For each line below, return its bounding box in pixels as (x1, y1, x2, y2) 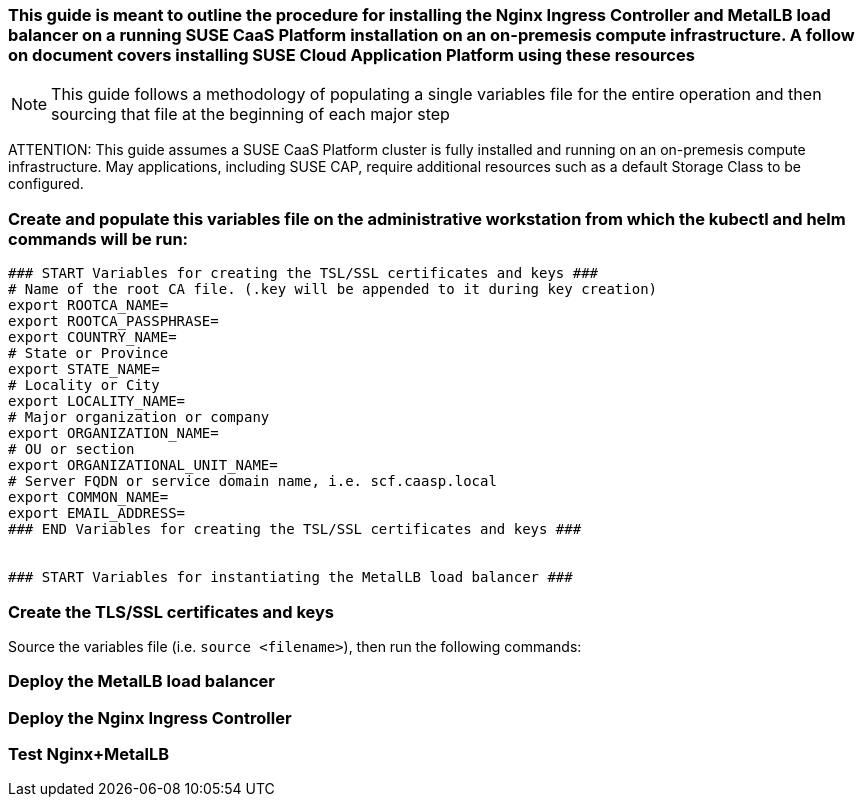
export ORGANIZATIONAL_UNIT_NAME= (8, 457, 278, 474)
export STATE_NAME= (8, 361, 160, 378)
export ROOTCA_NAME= (8, 297, 169, 314)
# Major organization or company (8, 409, 270, 426)
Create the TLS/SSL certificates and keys (8, 601, 335, 622)
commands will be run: (8, 228, 189, 249)
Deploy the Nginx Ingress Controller (8, 707, 292, 728)
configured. (8, 175, 84, 193)
